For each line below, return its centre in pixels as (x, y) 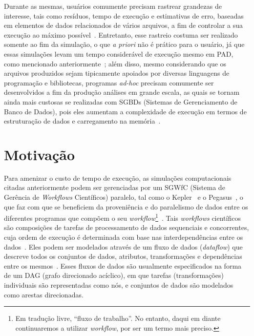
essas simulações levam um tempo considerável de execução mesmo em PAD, (119, 53)
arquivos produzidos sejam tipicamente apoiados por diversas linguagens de (117, 73)
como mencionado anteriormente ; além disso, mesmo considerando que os (115, 63)
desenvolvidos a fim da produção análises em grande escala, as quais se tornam (122, 92)
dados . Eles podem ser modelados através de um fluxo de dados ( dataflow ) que (123, 246)
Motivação (40, 154)
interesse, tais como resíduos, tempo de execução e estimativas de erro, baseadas (124, 15)
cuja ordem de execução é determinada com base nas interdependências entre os (124, 237)
